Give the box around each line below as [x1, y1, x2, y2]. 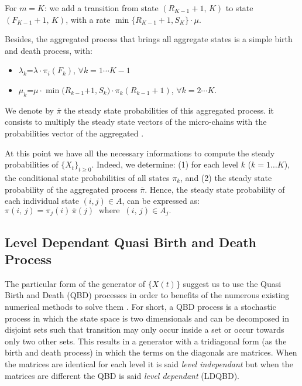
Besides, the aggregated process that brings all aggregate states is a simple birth [5, 33, 293, 45]
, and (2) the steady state [180, 171, 272, 183]
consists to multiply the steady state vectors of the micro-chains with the [5, 115, 267, 128]
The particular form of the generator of [5, 277, 146, 289]
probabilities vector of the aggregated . [5, 127, 144, 139]
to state [225, 2, 253, 13]
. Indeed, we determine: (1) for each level [91, 158, 239, 170]
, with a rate [66, 13, 111, 25]
